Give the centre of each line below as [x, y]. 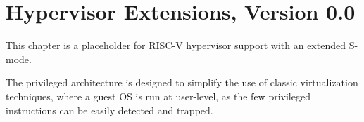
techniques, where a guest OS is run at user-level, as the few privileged [158, 96]
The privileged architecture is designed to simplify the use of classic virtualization [182, 82]
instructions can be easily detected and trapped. [109, 110]
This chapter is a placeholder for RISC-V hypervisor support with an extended [176, 45]
